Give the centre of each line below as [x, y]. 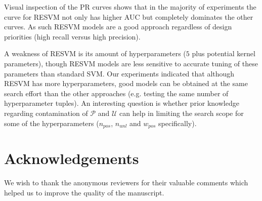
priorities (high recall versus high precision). [72, 36]
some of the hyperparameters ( [52, 123]
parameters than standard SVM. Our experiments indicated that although [119, 73]
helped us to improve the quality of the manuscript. [84, 192]
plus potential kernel [224, 53]
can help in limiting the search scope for [182, 113]
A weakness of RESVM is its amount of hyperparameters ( [95, 53]
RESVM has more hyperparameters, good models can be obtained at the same [126, 83]
